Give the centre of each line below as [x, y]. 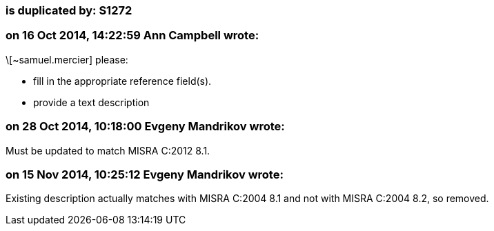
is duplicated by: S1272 [69, 10]
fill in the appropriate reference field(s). [122, 81]
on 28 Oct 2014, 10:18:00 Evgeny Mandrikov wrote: [145, 127]
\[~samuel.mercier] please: [67, 59]
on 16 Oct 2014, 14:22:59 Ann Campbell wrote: [132, 36]
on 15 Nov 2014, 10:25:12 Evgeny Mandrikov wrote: [145, 174]
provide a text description [91, 102]
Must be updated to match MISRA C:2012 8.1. [108, 150]
